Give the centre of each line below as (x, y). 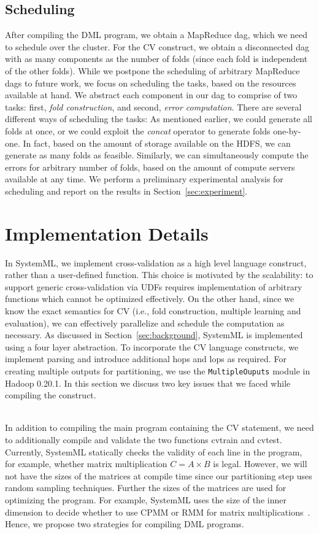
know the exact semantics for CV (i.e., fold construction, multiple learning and (153, 311)
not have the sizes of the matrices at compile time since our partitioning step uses (159, 475)
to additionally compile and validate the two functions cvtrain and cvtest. (144, 440)
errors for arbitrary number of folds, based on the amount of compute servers (150, 167)
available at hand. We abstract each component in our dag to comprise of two (151, 95)
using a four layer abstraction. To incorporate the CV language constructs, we (152, 346)
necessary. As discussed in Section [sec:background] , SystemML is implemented (154, 335)
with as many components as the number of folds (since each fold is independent (156, 59)
